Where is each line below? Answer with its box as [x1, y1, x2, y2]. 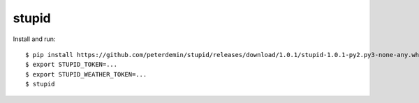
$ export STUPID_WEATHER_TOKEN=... [25, 70, 147, 78]
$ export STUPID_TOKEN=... [25, 61, 118, 69]
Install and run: [13, 35, 56, 43]
